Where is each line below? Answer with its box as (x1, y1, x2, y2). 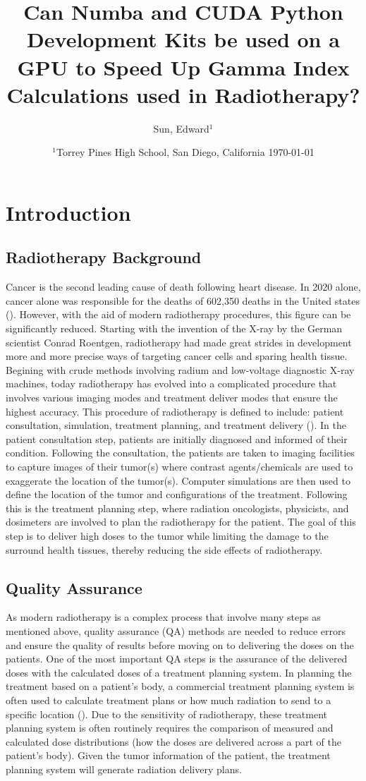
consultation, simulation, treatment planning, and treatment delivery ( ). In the (6, 418, 346, 432)
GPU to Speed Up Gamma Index (17, 52, 350, 81)
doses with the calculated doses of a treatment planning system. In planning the (6, 665, 352, 679)
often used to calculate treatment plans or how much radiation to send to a (6, 692, 331, 707)
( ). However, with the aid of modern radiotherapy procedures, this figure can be (6, 307, 351, 322)
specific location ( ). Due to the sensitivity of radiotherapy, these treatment (6, 706, 328, 721)
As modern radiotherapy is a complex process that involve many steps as (6, 610, 321, 624)
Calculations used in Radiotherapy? (6, 80, 360, 109)
